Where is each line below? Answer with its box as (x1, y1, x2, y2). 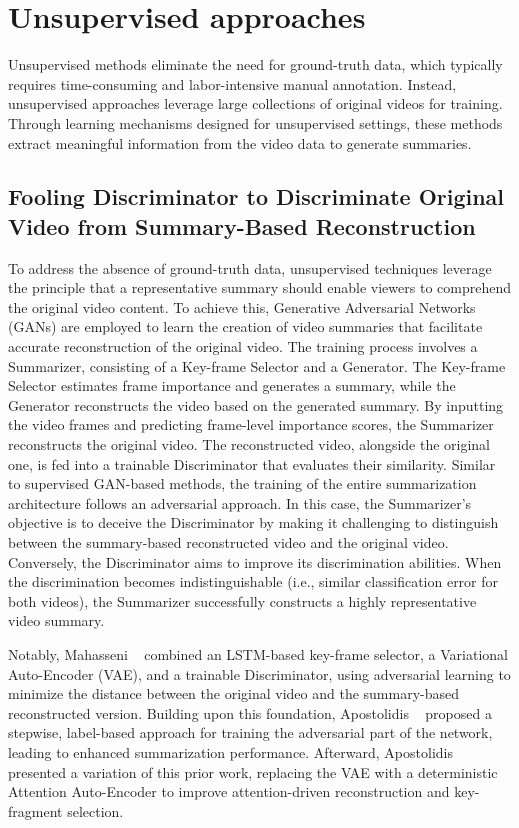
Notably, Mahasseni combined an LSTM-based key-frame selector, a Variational (8, 643, 508, 664)
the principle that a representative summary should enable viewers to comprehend (8, 277, 511, 298)
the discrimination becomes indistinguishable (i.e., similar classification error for (8, 571, 499, 592)
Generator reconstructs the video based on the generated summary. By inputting (8, 394, 504, 415)
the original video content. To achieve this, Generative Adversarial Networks (8, 296, 476, 317)
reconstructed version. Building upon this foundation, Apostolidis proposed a (8, 702, 492, 723)
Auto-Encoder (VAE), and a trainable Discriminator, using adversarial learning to (8, 663, 511, 684)
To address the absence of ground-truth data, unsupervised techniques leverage (8, 257, 492, 278)
